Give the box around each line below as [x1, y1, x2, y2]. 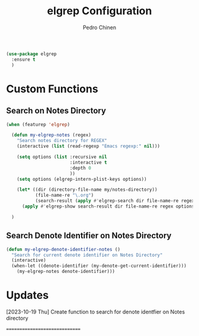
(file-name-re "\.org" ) [35, 192, 94, 199]
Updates [6, 288, 49, 302]
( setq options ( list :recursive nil [17, 154, 108, 160]
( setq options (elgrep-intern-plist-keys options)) [17, 176, 147, 182]
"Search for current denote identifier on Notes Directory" [11, 252, 163, 258]
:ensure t [11, 56, 36, 62]
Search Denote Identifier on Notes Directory [6, 231, 172, 241]
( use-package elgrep [6, 51, 57, 57]
